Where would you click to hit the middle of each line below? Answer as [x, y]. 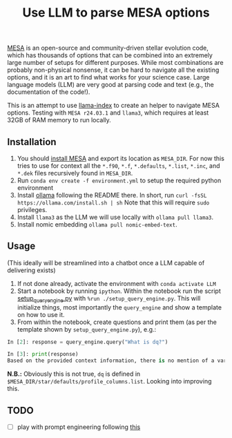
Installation [32, 142]
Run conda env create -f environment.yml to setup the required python [119, 180]
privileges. [32, 210]
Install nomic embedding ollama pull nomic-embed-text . [97, 225]
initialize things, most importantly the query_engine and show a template [119, 307]
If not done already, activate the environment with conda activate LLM [116, 283]
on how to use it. [41, 314]
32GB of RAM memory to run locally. [59, 120]
